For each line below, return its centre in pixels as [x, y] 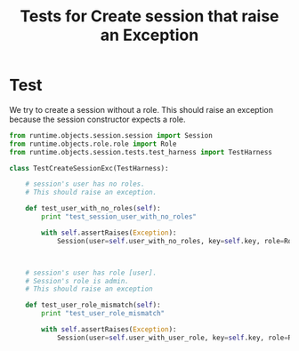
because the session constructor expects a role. [97, 119]
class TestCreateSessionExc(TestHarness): [89, 168]
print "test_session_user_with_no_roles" [119, 217]
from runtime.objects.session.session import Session [111, 135]
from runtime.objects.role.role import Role [93, 144]
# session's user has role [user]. [91, 273]
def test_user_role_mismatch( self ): [93, 305]
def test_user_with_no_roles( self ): [93, 209]
